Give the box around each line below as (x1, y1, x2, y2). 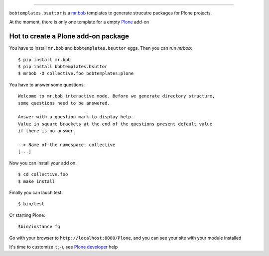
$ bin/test (18, 201, 45, 207)
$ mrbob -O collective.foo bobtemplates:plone (18, 71, 134, 77)
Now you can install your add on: (9, 160, 77, 166)
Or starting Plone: (9, 212, 46, 218)
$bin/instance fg (18, 224, 60, 230)
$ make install (18, 178, 55, 184)
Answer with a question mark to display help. (18, 114, 134, 120)
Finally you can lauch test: (9, 189, 63, 195)
